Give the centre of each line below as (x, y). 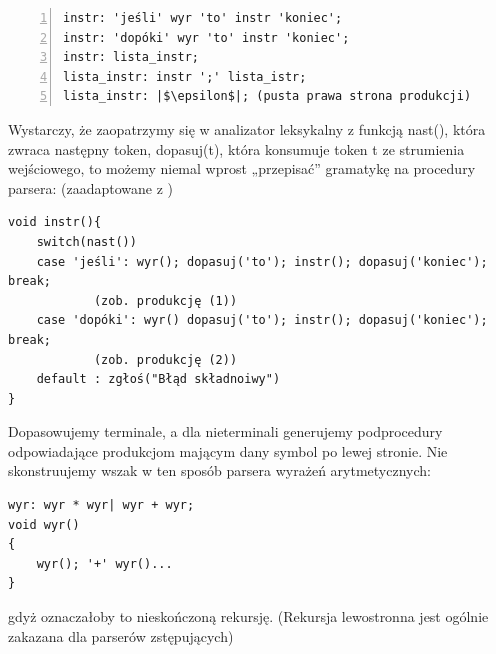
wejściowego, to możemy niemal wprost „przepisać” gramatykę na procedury (242, 168)
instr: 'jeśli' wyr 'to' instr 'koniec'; (203, 18)
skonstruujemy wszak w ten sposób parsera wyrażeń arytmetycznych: (219, 470)
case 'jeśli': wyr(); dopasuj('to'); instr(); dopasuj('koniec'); (262, 261)
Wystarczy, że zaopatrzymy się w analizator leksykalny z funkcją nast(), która (247, 128)
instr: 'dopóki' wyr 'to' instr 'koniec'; (206, 37)
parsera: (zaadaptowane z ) (91, 187)
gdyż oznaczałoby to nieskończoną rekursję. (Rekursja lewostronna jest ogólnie (248, 616)
